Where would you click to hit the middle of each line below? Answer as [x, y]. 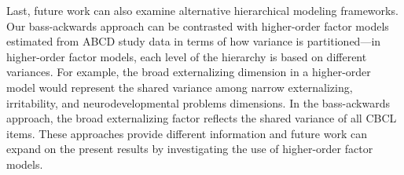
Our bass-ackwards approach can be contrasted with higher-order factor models [198, 26]
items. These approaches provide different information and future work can [187, 133]
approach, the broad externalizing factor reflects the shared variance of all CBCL [202, 118]
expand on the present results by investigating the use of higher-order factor [190, 149]
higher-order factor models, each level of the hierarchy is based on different [187, 56]
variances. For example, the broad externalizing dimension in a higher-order [189, 72]
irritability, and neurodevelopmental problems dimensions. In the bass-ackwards [198, 102]
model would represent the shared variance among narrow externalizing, [180, 87]
